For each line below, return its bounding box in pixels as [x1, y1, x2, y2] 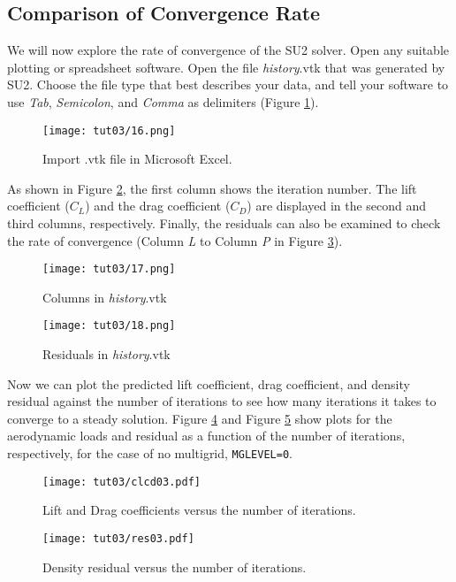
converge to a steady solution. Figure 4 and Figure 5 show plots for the [7, 409, 392, 427]
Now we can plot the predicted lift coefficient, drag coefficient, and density [7, 374, 410, 393]
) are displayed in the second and [247, 196, 427, 215]
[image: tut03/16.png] [42, 124, 176, 137]
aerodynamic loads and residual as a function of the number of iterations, [7, 426, 406, 445]
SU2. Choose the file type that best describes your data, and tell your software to [7, 75, 449, 94]
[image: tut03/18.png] [42, 319, 176, 333]
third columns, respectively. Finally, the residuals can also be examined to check [7, 214, 441, 233]
